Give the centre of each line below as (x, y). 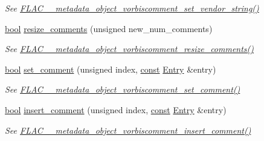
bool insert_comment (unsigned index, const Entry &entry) (116, 109)
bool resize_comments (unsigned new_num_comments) (109, 28)
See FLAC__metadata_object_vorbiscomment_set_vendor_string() (132, 8)
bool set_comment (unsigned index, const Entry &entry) (111, 69)
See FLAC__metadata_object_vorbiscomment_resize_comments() (130, 49)
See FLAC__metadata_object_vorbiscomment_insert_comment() (128, 130)
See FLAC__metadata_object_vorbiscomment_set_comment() (123, 89)
